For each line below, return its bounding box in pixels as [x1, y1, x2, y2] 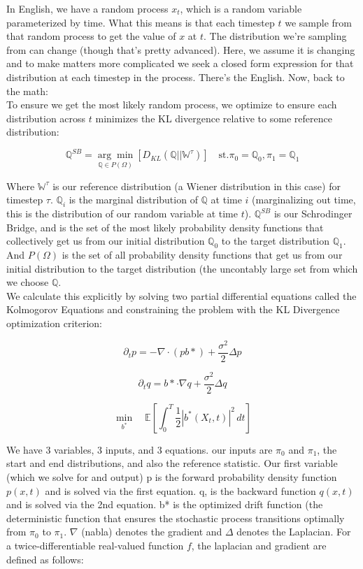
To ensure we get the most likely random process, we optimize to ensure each [6, 97, 337, 112]
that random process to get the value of [6, 29, 176, 43]
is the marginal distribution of [69, 192, 198, 207]
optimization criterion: [6, 316, 102, 330]
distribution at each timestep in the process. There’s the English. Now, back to [6, 69, 345, 84]
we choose [6, 275, 49, 289]
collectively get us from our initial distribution [6, 233, 205, 248]
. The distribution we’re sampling [204, 29, 347, 43]
